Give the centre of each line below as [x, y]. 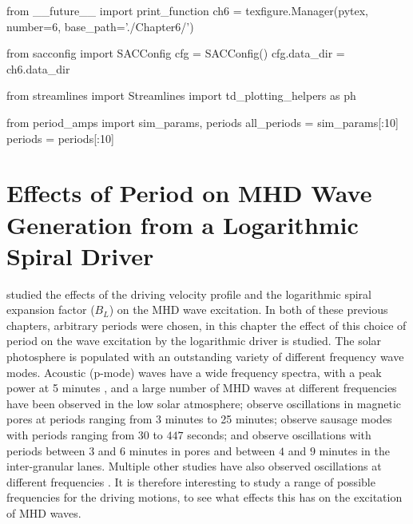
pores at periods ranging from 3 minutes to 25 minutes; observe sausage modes [199, 419]
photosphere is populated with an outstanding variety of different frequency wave [205, 357]
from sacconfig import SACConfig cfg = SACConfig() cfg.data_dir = [176, 53]
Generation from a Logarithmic [183, 224]
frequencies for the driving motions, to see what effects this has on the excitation [205, 497]
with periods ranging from [71, 435]
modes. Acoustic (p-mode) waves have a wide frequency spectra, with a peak [194, 372]
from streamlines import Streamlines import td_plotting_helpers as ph [181, 95]
